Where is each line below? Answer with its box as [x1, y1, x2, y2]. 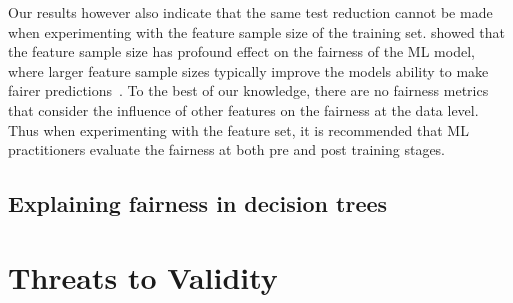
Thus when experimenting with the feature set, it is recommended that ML [8, 119, 469, 140]
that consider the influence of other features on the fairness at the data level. [8, 99, 479, 120]
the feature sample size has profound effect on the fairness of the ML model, [8, 41, 475, 62]
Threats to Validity [8, 256, 278, 297]
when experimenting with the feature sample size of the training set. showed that [8, 21, 506, 42]
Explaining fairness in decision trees [8, 188, 388, 219]
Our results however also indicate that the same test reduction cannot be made [8, 2, 493, 22]
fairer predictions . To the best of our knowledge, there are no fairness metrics [8, 80, 489, 101]
